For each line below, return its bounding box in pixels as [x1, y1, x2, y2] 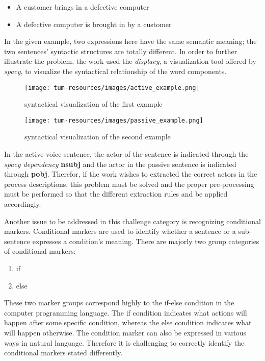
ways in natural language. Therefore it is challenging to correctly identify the [4, 337, 245, 348]
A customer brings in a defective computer [16, 2, 149, 12]
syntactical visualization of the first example [24, 99, 163, 109]
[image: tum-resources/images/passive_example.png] [24, 116, 203, 124]
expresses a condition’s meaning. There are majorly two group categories [32, 235, 259, 246]
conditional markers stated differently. [4, 347, 123, 358]
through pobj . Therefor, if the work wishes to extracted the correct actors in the [4, 169, 257, 179]
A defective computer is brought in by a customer [16, 18, 172, 29]
